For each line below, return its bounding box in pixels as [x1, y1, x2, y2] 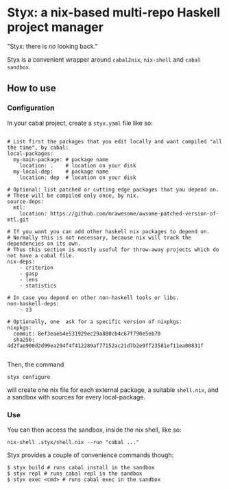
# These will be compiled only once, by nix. [7, 192, 139, 199]
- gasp [19, 270, 38, 277]
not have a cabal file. [7, 252, 75, 259]
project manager [7, 19, 104, 35]
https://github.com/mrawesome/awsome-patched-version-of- [50, 210, 219, 217]
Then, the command [7, 360, 64, 369]
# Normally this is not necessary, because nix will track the [7, 234, 192, 241]
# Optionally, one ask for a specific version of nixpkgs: [7, 318, 183, 325]
